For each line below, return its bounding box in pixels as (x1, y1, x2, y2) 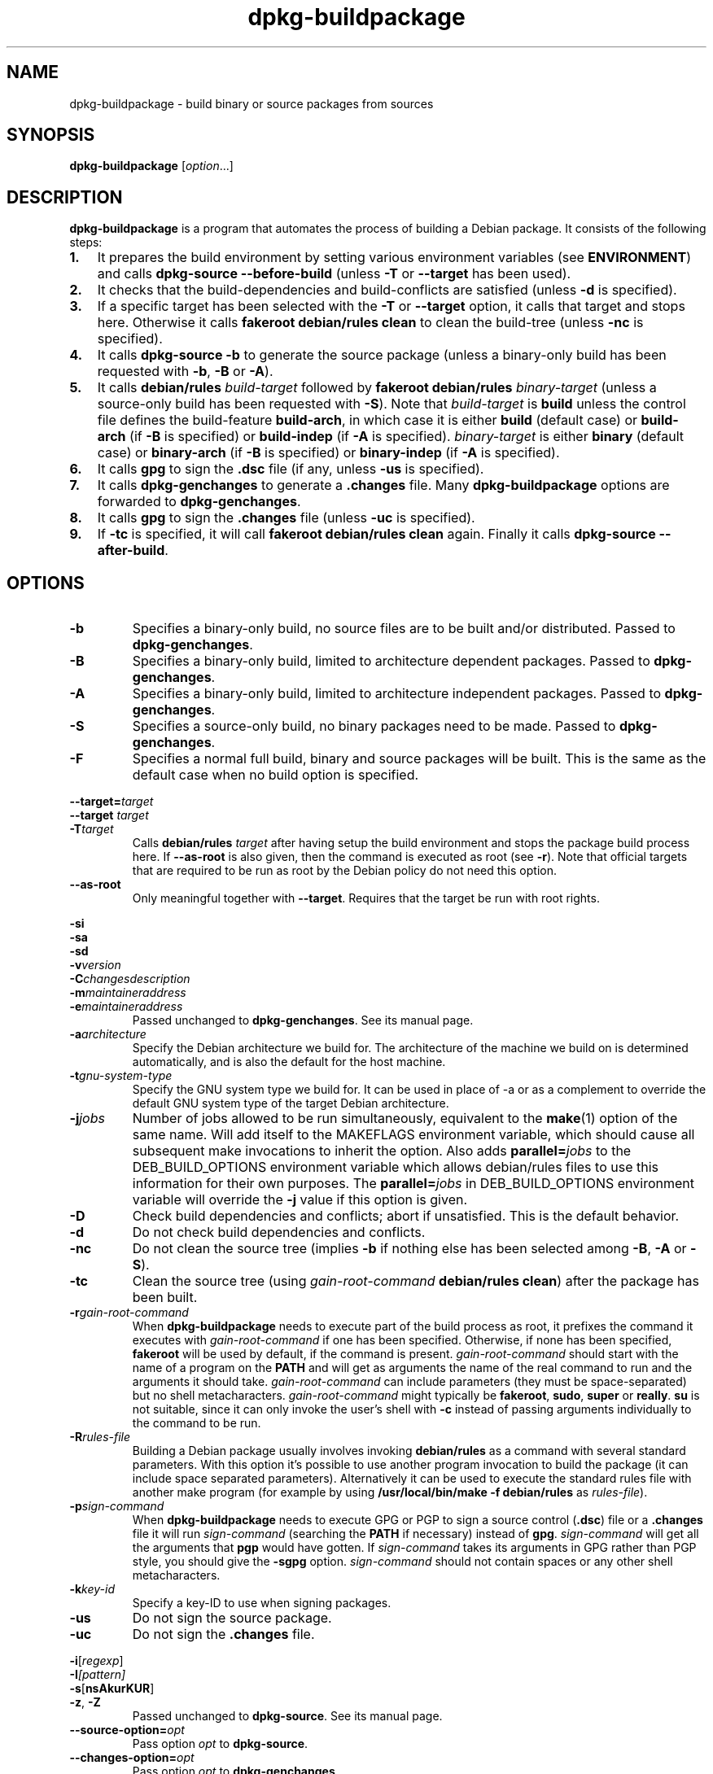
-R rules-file (69, 1430, 131, 1444)
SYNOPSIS (7, 125, 95, 146)
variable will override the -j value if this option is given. (132, 1191, 468, 1208)
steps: (69, 235, 103, 250)
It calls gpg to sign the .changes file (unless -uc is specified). (97, 509, 475, 527)
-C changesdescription (69, 972, 190, 986)
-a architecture (69, 1027, 147, 1042)
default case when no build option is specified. (132, 767, 419, 784)
